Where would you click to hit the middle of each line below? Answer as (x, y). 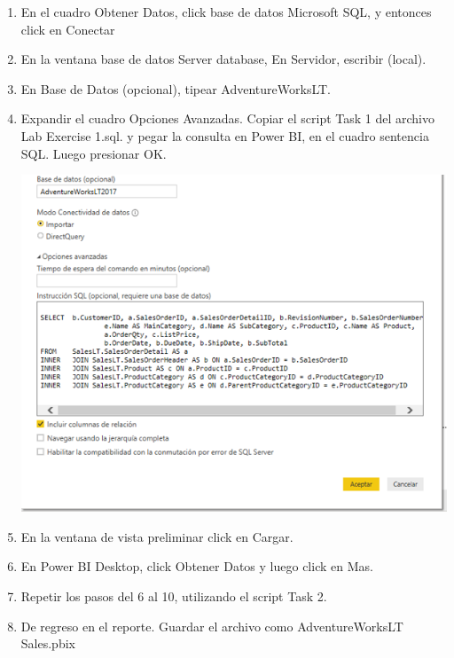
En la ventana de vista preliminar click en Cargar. (157, 536)
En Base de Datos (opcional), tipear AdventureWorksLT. (176, 88)
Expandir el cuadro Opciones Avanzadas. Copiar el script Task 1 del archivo (228, 118)
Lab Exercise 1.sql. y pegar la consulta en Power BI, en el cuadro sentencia (225, 135)
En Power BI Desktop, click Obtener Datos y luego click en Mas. (197, 566)
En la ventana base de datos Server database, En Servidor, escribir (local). (223, 59)
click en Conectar (68, 29)
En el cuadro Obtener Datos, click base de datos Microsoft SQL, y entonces (226, 12)
